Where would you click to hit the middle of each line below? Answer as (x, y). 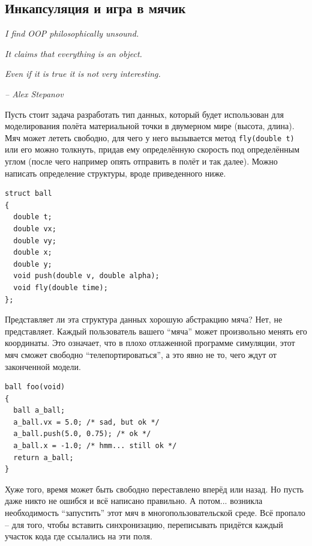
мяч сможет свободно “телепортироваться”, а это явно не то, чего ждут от (141, 354)
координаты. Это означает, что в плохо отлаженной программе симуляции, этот (150, 343)
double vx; (35, 229)
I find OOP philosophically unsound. (72, 33)
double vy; (35, 241)
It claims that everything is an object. (73, 53)
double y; (33, 264)
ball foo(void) (35, 387)
